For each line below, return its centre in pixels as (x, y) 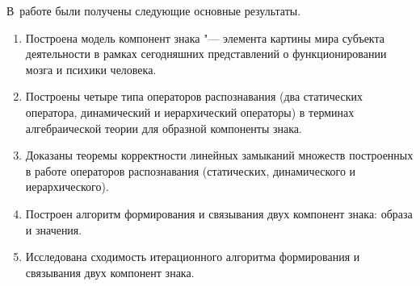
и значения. (54, 229)
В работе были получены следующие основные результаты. (154, 10)
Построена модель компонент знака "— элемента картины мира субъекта (205, 37)
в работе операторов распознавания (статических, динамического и (191, 170)
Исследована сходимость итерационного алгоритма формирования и (193, 257)
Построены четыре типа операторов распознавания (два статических (194, 96)
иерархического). (67, 187)
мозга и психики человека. (91, 69)
